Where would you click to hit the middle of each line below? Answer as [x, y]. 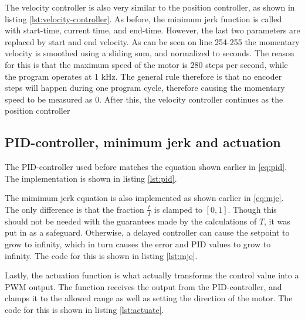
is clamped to [178, 209]
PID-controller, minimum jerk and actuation [143, 142]
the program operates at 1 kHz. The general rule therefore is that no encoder [143, 76]
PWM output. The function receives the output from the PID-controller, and [143, 286]
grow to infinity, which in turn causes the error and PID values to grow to [138, 244]
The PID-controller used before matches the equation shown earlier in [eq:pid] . [146, 167]
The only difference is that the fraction [74, 209]
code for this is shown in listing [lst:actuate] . [84, 309]
